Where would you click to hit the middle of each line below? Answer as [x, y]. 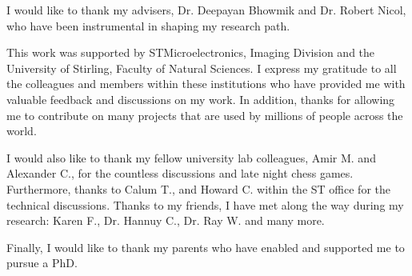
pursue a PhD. [42, 263]
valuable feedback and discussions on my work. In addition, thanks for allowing [201, 99]
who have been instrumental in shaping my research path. [148, 25]
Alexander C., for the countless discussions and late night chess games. [180, 173]
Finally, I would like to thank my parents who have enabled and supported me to [206, 247]
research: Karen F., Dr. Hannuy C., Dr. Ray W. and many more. [166, 220]
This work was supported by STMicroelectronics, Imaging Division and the [191, 52]
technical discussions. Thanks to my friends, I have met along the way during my [205, 204]
